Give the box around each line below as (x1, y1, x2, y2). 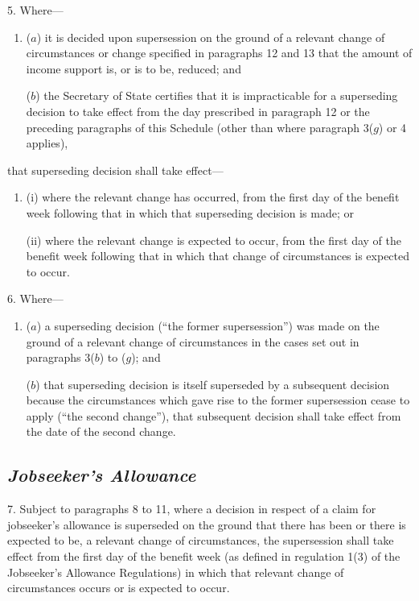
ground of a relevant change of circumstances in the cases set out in (26, 333, 359, 350)
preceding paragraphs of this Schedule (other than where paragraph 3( (26, 118, 374, 135)
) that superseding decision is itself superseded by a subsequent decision (35, 375, 390, 392)
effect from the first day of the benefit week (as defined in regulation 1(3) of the (7, 548, 401, 565)
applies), (26, 135, 68, 151)
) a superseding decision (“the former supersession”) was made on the (36, 317, 380, 334)
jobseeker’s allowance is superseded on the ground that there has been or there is (7, 516, 406, 533)
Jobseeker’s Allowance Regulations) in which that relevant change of (7, 563, 344, 580)
